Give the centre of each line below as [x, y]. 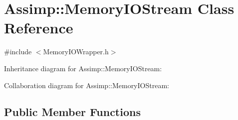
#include [18, 52]
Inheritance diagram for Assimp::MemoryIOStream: [83, 68]
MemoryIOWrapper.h [76, 52]
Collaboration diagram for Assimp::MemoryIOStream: [87, 85]
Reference [39, 28]
